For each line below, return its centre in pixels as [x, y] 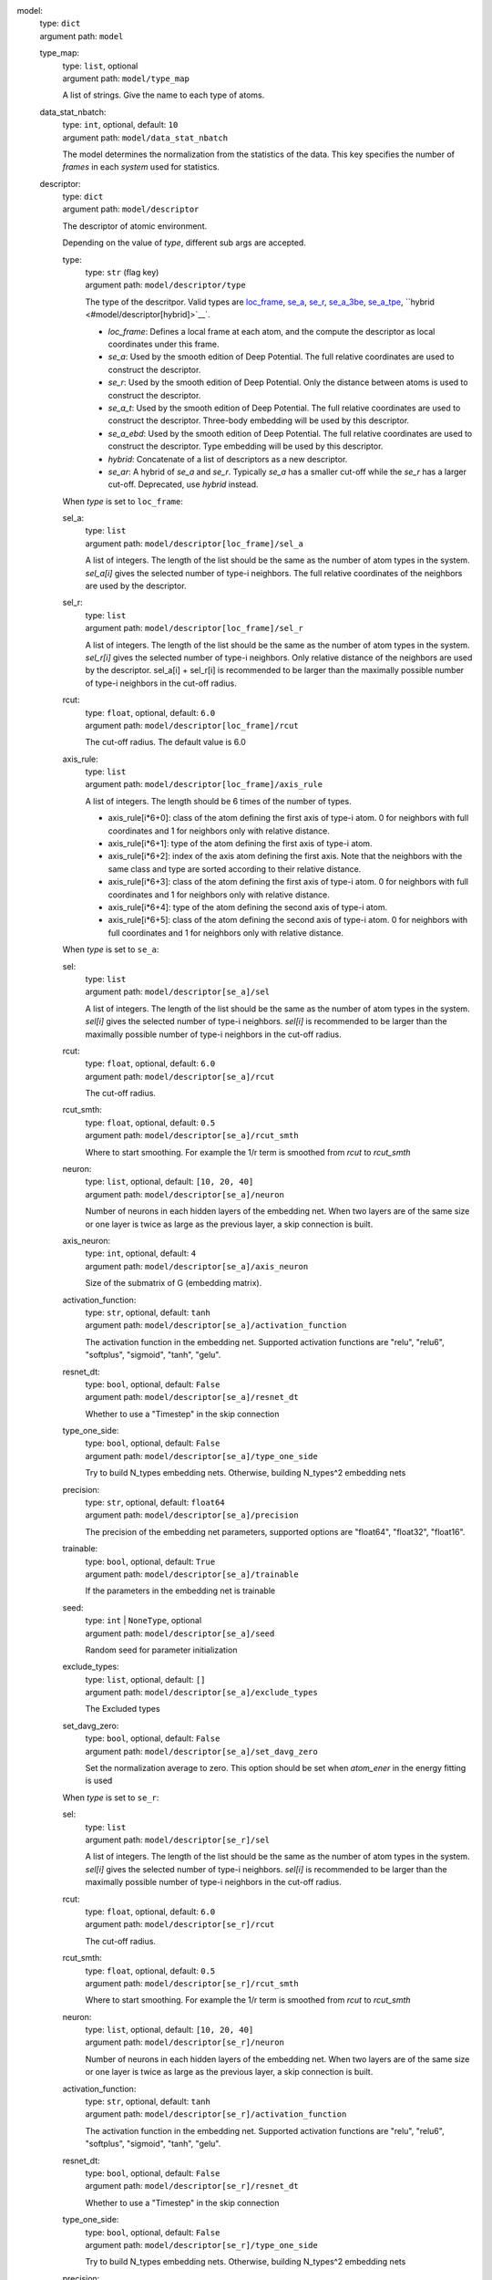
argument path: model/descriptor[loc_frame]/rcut [192, 725]
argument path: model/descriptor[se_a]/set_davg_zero [201, 1751]
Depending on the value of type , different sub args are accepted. [184, 243]
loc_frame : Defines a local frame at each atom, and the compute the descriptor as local [272, 331]
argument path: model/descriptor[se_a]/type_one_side [201, 1456]
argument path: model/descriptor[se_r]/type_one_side [201, 2244]
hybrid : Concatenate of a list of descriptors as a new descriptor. [228, 459]
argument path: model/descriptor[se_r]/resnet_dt [192, 2186]
